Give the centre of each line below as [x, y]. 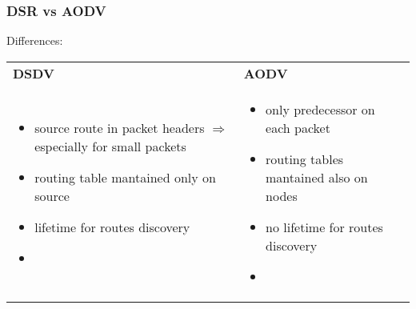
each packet [298, 127]
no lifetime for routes [324, 227]
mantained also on [317, 177]
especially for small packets [110, 146]
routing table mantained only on [125, 177]
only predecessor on [320, 109]
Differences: [35, 40]
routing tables [305, 159]
